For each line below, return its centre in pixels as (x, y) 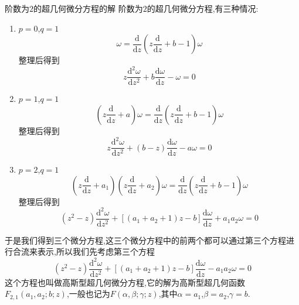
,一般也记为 (88, 294)
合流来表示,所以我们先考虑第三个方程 (84, 251)
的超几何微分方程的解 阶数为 (88, 8)
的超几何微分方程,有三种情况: (203, 8)
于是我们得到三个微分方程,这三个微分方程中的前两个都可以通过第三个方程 (145, 240)
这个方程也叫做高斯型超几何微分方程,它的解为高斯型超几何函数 (125, 282)
